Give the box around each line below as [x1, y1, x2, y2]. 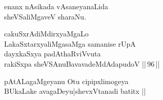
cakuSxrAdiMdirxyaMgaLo [4, 28, 89, 39]
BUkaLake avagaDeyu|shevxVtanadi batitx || [4, 86, 146, 96]
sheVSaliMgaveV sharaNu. [4, 11, 87, 22]
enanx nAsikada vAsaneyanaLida [4, 1, 108, 11]
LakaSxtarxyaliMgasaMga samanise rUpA [4, 38, 136, 49]
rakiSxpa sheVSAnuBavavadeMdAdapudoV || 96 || [4, 58, 160, 69]
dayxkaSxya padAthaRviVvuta [4, 48, 101, 59]
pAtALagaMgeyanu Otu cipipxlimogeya [4, 75, 129, 86]
